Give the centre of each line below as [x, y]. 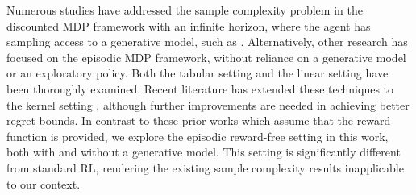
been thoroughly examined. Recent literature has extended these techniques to [200, 88]
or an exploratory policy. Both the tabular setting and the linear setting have [198, 73]
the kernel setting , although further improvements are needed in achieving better [208, 104]
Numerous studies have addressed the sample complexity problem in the [185, 10]
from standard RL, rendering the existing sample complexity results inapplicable [205, 167]
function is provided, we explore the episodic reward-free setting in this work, [198, 136]
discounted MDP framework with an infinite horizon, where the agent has [189, 25]
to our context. [44, 183]
